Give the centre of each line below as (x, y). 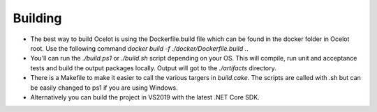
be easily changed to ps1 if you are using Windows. (104, 88)
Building (37, 18)
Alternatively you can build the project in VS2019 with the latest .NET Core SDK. (145, 97)
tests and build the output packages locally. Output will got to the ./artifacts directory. (154, 68)
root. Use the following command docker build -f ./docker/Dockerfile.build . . (140, 48)
